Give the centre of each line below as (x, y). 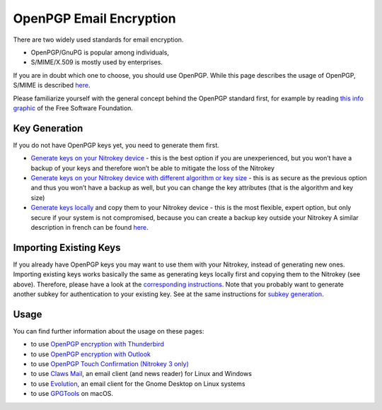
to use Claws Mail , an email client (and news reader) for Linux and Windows (141, 374)
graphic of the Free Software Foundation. (73, 108)
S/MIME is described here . (52, 86)
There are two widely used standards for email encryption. (98, 40)
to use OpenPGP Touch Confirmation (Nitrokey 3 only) (110, 364)
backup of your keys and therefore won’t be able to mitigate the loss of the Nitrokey (153, 168)
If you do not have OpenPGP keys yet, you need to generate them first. (116, 145)
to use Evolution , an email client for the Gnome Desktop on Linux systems (138, 383)
